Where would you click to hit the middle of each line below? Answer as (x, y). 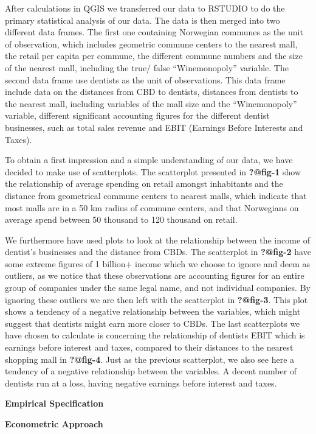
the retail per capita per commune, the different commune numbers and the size (154, 56)
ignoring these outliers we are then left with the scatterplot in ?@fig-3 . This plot (156, 299)
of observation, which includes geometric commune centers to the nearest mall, (151, 44)
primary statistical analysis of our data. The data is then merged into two (143, 20)
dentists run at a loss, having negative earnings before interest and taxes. (141, 383)
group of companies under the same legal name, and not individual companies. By (158, 288)
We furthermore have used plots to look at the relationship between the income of (158, 240)
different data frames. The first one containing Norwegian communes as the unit (154, 32)
